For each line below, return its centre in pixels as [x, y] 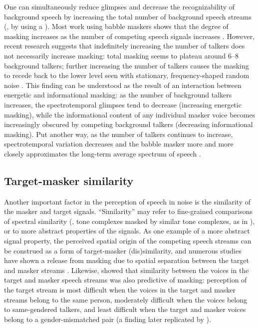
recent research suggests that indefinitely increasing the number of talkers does [125, 46]
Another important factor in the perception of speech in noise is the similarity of [128, 201]
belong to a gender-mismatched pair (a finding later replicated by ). [108, 319]
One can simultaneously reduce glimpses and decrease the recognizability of [120, 6]
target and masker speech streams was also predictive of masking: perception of [126, 280]
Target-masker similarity [69, 180]
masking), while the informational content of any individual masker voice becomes [130, 114]
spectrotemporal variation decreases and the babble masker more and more [119, 144]
